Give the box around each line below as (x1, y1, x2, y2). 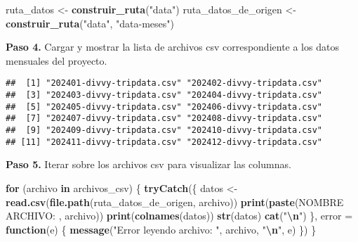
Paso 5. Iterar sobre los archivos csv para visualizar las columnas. (6, 157, 291, 172)
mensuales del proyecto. (6, 53, 107, 68)
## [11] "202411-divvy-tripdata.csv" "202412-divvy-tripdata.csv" (6, 136, 323, 147)
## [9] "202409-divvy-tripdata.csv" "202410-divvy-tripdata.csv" (6, 125, 323, 135)
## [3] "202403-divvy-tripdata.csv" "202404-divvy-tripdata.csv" (6, 90, 323, 101)
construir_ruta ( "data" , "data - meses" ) (6, 15, 174, 30)
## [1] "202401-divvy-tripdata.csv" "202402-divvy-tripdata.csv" (6, 78, 323, 89)
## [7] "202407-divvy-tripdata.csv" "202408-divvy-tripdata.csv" (6, 113, 323, 124)
